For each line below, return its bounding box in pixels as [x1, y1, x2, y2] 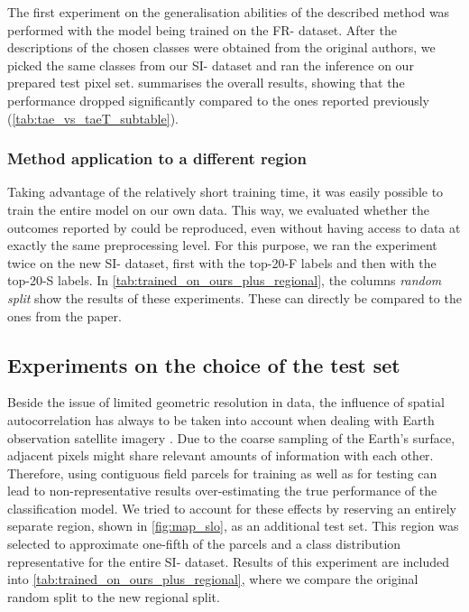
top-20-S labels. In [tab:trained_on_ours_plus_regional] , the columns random [7, 271, 442, 290]
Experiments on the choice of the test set [7, 350, 400, 378]
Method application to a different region [7, 147, 307, 170]
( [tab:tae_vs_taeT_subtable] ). [7, 108, 179, 127]
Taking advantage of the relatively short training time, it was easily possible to [7, 182, 444, 201]
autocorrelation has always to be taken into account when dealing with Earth [7, 410, 435, 429]
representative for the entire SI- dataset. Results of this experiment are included [7, 552, 450, 570]
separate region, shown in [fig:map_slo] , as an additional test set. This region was [7, 516, 459, 535]
